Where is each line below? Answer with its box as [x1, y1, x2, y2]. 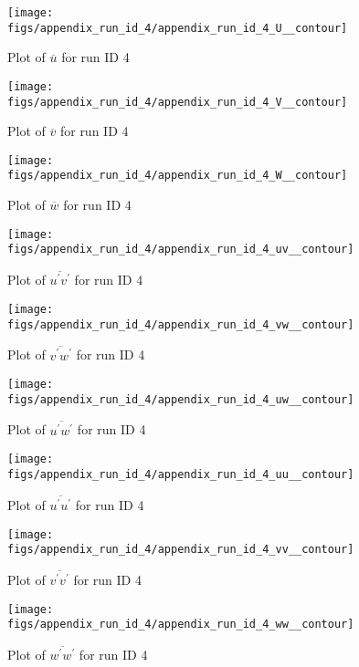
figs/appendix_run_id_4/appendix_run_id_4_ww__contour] [7, 618, 354, 631]
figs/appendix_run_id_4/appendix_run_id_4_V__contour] [7, 95, 348, 109]
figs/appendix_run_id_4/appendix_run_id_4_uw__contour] [7, 392, 354, 406]
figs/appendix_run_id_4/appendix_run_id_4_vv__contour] [7, 543, 354, 557]
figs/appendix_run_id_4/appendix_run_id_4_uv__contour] [7, 243, 354, 256]
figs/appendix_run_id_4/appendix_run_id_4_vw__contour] [7, 318, 354, 331]
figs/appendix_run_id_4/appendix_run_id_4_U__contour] [7, 21, 348, 35]
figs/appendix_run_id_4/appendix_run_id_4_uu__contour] [7, 467, 354, 481]
